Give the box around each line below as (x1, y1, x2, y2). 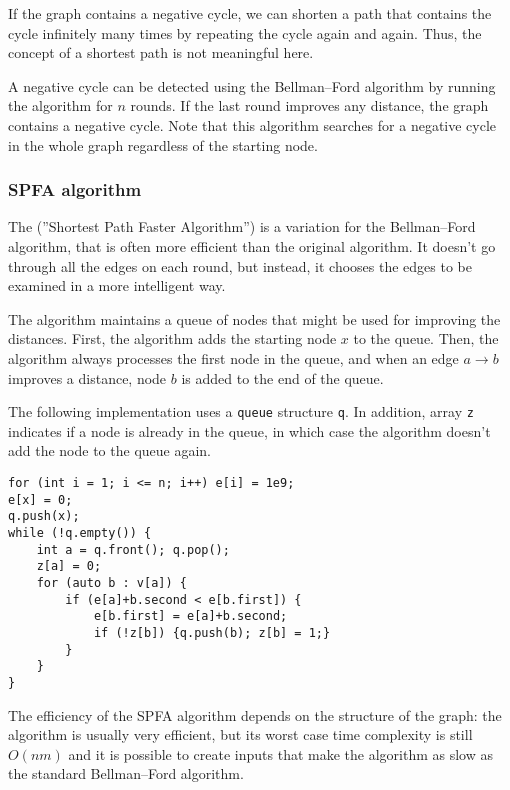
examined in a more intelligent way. (8, 275, 226, 296)
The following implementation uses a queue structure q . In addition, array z (8, 401, 474, 422)
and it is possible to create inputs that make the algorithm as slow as (68, 743, 493, 764)
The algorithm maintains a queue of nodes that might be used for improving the (8, 308, 501, 329)
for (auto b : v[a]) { (36, 575, 187, 590)
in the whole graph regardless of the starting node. (8, 134, 318, 155)
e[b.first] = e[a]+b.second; (93, 609, 288, 624)
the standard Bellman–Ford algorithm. (8, 763, 244, 784)
